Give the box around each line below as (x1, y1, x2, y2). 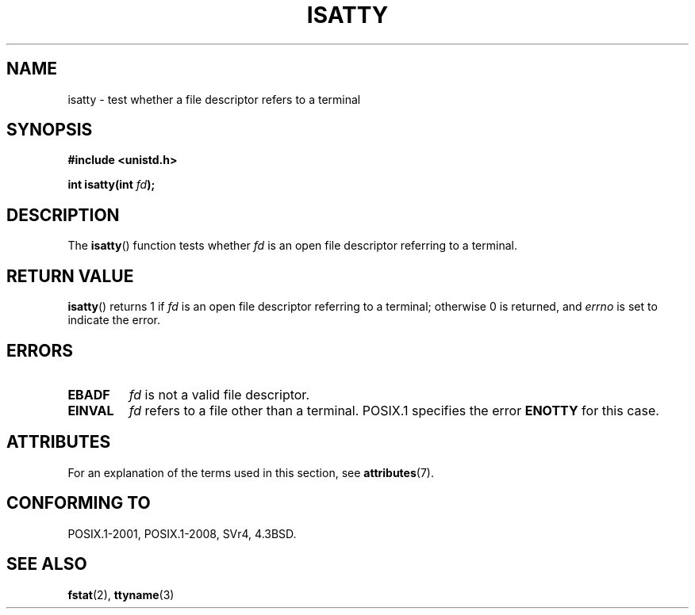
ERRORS (6, 340, 74, 361)
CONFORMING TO (6, 493, 151, 514)
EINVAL (67, 402, 114, 418)
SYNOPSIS (6, 120, 93, 140)
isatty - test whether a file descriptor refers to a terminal (67, 92, 361, 106)
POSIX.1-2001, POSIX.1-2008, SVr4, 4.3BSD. (67, 526, 297, 541)
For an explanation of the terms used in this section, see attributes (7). (67, 465, 434, 479)
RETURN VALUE (6, 265, 134, 286)
